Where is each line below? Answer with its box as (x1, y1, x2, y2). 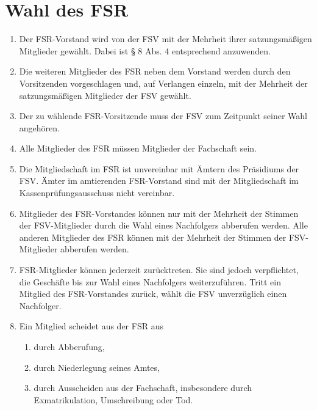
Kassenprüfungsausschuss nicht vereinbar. (19, 186, 175, 199)
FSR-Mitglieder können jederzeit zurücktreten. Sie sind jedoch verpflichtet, (19, 263, 299, 276)
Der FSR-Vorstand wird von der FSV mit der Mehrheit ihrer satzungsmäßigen (19, 32, 312, 45)
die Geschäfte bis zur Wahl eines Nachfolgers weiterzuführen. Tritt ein (19, 275, 281, 288)
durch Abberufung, (34, 340, 105, 353)
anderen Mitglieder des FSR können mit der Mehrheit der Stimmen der (19, 230, 287, 243)
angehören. (19, 121, 60, 134)
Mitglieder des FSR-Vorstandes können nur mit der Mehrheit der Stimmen (19, 207, 299, 219)
